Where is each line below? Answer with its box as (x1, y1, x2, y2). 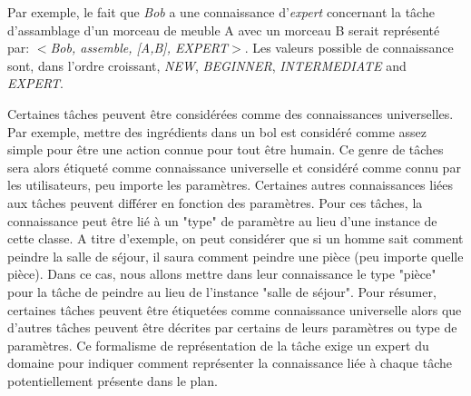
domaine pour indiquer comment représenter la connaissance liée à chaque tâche (7, 353, 452, 372)
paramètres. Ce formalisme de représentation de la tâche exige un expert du (7, 335, 429, 354)
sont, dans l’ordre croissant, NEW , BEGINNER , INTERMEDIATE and (7, 55, 407, 74)
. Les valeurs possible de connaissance (244, 38, 454, 57)
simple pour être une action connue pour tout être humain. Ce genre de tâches (7, 140, 444, 159)
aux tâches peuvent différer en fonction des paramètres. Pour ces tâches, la (7, 193, 423, 212)
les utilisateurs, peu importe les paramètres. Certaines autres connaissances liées (7, 175, 454, 194)
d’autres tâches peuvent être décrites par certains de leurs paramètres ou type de (7, 318, 457, 337)
